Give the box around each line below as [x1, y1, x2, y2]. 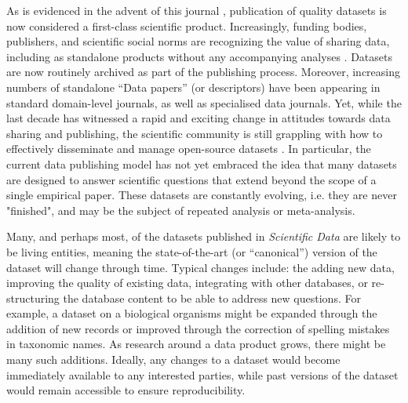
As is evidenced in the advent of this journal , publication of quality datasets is [6, 2, 387, 18]
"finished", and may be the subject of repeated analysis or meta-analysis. [6, 201, 355, 218]
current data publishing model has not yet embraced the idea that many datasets [6, 155, 397, 172]
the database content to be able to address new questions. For [63, 289, 361, 306]
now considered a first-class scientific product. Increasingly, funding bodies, [6, 17, 367, 34]
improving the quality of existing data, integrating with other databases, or [6, 274, 368, 291]
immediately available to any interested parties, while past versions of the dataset [6, 366, 399, 383]
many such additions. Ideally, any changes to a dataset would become [6, 351, 341, 368]
